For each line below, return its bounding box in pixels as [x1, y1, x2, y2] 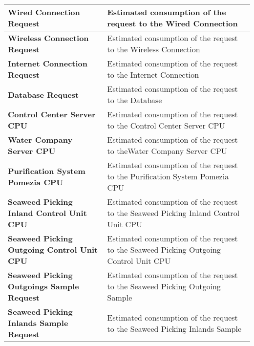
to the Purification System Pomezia [107, 171, 229, 182]
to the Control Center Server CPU [107, 120, 225, 131]
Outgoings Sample [8, 281, 79, 292]
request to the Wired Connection [107, 18, 238, 29]
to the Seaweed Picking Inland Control [107, 207, 240, 218]
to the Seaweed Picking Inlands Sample [107, 323, 242, 334]
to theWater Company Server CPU [107, 145, 227, 156]
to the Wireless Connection [107, 43, 200, 55]
